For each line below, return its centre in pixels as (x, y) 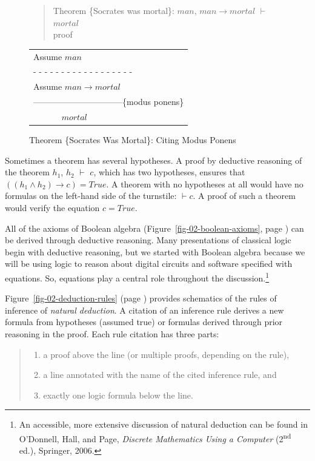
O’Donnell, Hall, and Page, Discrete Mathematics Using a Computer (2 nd (155, 437)
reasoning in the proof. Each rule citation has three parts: (112, 333)
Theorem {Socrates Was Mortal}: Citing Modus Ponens (133, 140)
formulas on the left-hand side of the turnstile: (91, 196)
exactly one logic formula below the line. (118, 395)
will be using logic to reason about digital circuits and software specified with (149, 264)
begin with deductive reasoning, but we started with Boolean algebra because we (155, 251)
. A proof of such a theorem (244, 196)
